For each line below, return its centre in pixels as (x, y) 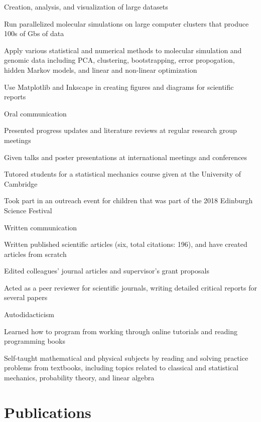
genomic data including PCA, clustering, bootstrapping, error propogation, (119, 60)
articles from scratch (35, 254)
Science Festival (28, 210)
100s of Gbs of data (34, 33)
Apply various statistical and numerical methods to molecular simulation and (123, 50)
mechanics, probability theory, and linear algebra (79, 378)
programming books (35, 341)
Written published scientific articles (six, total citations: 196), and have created (126, 244)
